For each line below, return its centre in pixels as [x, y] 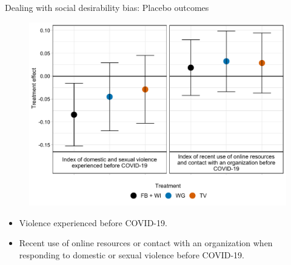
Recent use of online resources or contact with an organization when [146, 243]
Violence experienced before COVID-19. [93, 222]
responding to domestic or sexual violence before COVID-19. [132, 255]
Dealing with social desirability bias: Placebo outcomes [107, 7]
